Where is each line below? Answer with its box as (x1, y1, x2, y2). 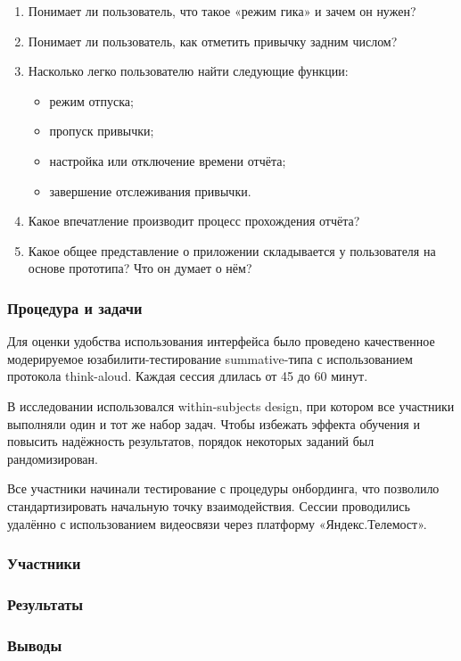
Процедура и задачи (7, 296, 143, 318)
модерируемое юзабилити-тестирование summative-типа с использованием (7, 349, 413, 368)
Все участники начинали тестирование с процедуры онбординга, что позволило (7, 479, 440, 498)
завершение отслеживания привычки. (49, 181, 251, 200)
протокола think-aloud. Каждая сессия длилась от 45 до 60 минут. (7, 367, 368, 385)
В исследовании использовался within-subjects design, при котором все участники (7, 396, 455, 415)
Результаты (7, 592, 84, 615)
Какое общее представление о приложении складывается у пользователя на (28, 241, 436, 260)
